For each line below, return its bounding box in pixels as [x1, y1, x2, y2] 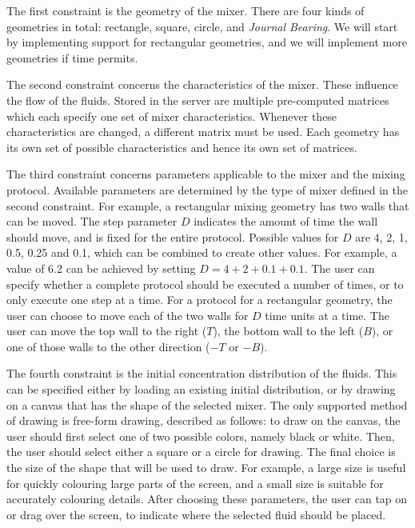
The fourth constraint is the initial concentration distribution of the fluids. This [6, 365, 397, 382]
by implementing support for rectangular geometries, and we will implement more [6, 34, 407, 50]
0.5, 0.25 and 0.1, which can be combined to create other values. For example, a [6, 244, 397, 261]
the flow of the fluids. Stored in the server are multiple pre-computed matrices [6, 91, 389, 108]
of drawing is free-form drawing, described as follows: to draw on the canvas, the [6, 412, 401, 429]
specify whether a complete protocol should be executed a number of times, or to [6, 275, 404, 292]
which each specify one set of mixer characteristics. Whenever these [6, 107, 337, 124]
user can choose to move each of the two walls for [6, 306, 249, 323]
